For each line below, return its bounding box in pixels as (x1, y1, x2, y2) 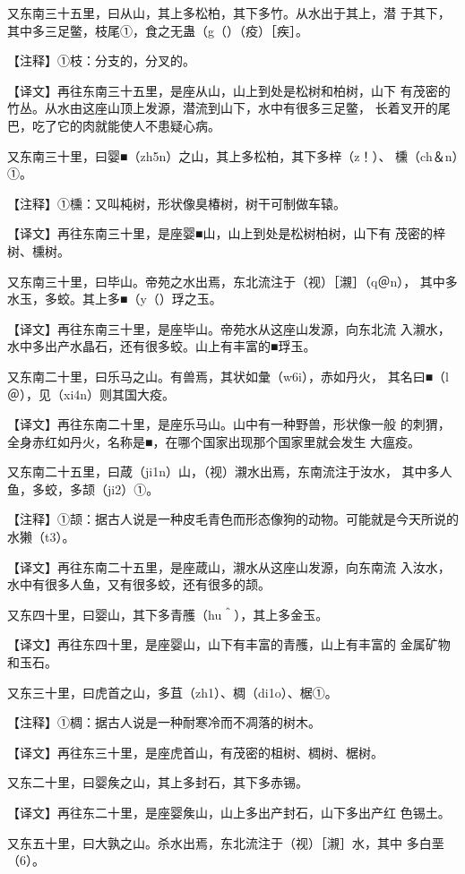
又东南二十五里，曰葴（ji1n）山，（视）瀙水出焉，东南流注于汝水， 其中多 (7, 462, 440, 481)
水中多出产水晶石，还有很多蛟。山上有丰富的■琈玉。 (7, 337, 316, 356)
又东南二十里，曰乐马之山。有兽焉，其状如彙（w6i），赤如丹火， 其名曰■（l (7, 366, 450, 385)
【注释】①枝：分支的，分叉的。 (7, 51, 195, 70)
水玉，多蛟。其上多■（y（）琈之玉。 (7, 289, 222, 308)
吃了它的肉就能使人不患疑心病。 (31, 116, 220, 134)
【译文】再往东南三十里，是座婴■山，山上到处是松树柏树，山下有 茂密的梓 (7, 224, 446, 243)
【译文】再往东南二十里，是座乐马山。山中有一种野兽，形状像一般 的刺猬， (7, 415, 451, 433)
